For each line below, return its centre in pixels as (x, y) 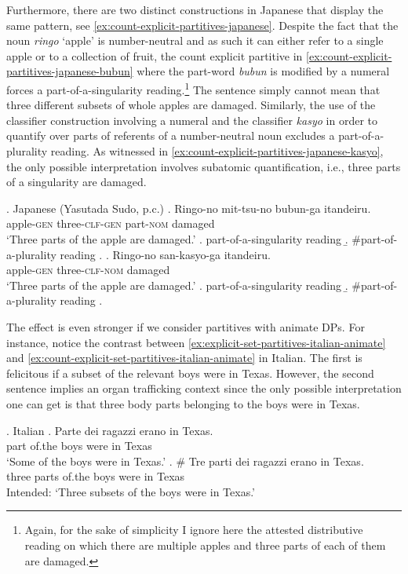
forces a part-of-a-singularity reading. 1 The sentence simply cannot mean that (193, 88)
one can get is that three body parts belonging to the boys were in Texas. (183, 403)
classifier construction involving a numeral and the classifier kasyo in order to (192, 120)
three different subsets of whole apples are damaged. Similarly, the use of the (191, 105)
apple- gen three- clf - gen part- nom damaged (111, 223)
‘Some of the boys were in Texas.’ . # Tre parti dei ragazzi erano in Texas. (185, 461)
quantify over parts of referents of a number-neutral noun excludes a (171, 135)
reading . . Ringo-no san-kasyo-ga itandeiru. (165, 254)
